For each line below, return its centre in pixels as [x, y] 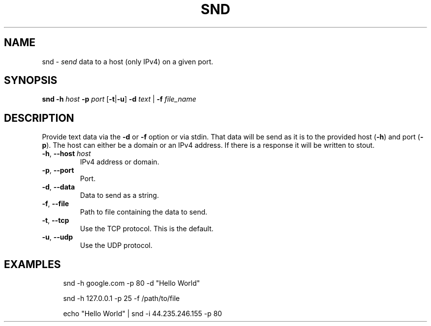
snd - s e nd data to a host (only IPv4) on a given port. [128, 61]
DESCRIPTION [39, 118]
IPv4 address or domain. [120, 162]
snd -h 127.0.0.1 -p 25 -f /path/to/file [122, 299]
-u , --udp [58, 237]
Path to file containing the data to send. [144, 212]
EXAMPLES [32, 264]
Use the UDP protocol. [116, 245]
